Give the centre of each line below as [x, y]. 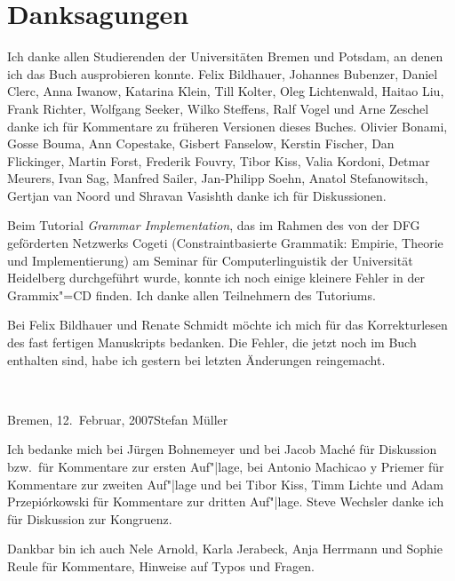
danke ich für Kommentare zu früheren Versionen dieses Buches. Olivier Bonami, [227, 126]
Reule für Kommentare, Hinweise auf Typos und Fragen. [161, 565]
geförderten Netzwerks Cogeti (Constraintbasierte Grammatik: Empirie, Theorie [225, 243]
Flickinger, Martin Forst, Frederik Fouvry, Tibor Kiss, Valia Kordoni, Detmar [219, 160]
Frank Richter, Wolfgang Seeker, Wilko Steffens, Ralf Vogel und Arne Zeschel [218, 108]
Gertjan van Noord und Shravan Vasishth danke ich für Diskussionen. [197, 195]
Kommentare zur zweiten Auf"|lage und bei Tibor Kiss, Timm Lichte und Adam [226, 484]
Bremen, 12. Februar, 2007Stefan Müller [118, 419]
